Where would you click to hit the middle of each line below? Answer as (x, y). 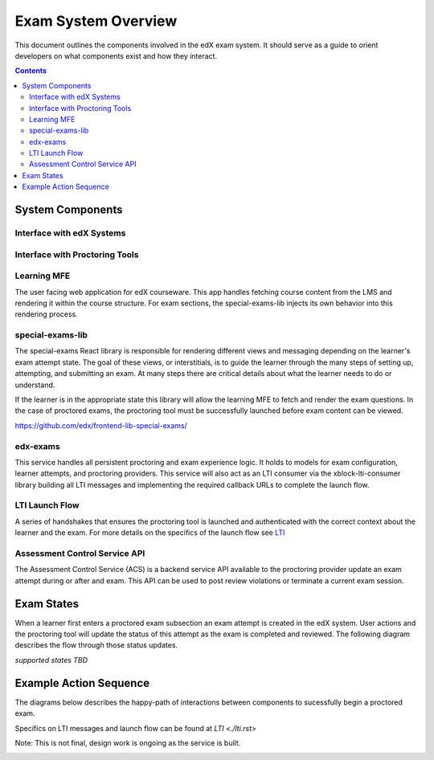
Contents (31, 71)
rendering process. (46, 314)
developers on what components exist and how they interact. (116, 55)
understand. (35, 385)
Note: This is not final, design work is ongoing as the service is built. (128, 742)
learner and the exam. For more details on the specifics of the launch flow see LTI (150, 533)
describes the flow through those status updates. (96, 645)
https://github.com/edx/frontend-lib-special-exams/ (101, 425)
